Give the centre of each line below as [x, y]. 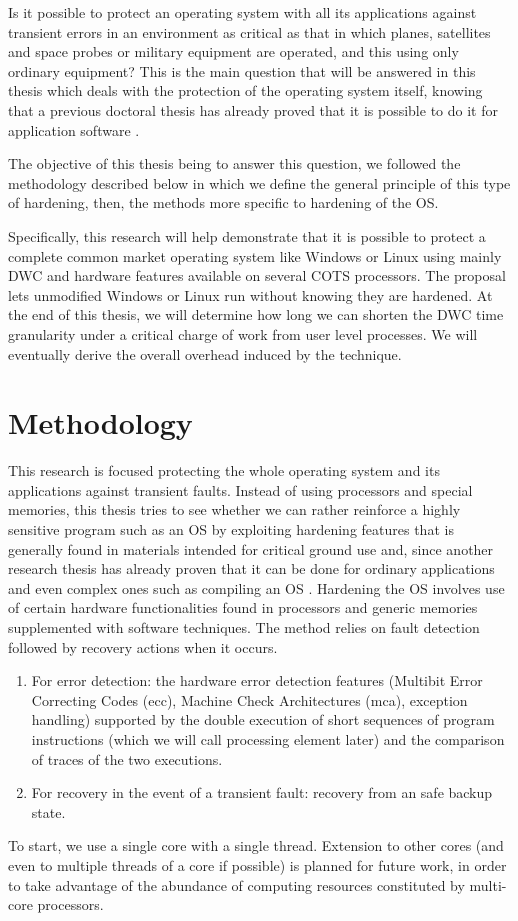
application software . [74, 129]
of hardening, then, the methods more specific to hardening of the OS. [223, 202]
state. [48, 811]
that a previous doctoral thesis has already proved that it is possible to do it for [253, 109]
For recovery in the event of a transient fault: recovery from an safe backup [262, 792]
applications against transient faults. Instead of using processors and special [240, 489]
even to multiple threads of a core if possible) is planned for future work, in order [257, 864]
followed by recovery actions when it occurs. [143, 646]
